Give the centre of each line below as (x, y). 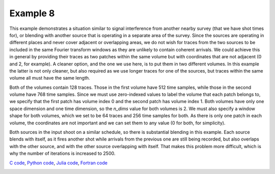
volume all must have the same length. (50, 78)
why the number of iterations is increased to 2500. (62, 153)
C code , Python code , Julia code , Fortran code (59, 163)
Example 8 (32, 13)
